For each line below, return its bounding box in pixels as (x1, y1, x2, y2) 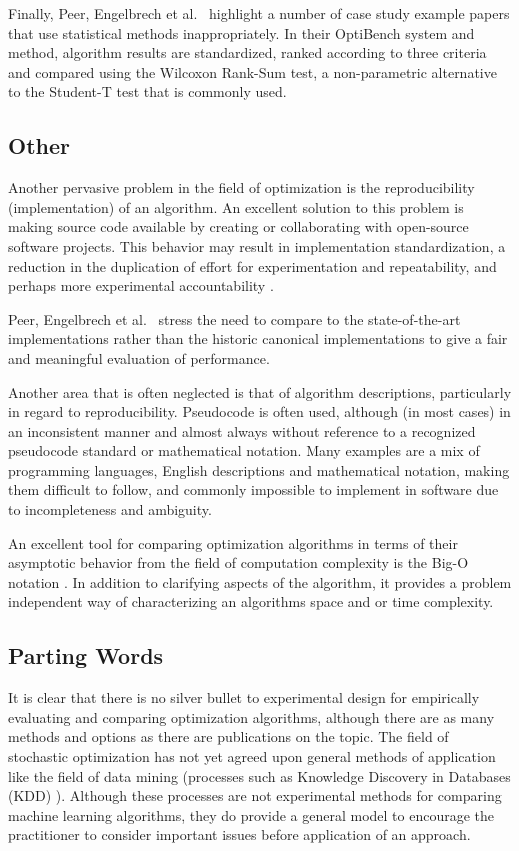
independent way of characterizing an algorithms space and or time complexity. (8, 591, 494, 612)
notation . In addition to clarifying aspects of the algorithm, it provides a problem (8, 571, 512, 592)
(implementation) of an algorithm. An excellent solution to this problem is (8, 196, 464, 217)
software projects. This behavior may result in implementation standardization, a (8, 235, 506, 256)
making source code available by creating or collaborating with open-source (8, 216, 469, 237)
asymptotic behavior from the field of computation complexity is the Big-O (8, 552, 469, 573)
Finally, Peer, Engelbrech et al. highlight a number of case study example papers (8, 3, 510, 23)
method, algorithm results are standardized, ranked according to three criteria (8, 42, 487, 63)
